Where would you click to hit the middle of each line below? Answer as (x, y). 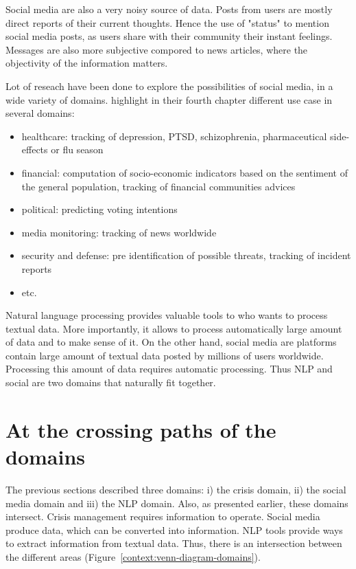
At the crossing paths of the (141, 429)
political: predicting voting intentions (99, 209)
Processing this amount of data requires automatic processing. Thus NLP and (169, 369)
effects (35, 149)
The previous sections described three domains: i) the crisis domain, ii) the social (176, 489)
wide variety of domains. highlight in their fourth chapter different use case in (169, 99)
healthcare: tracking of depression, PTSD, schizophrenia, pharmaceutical (174, 136)
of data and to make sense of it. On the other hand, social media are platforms (171, 342)
